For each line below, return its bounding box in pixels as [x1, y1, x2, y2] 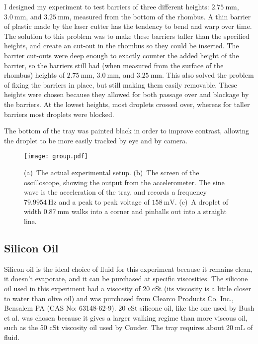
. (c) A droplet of [174, 196, 229, 207]
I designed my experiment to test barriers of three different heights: [4, 1, 209, 11]
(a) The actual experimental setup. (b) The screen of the [24, 167, 199, 177]
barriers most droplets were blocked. [4, 109, 114, 119]
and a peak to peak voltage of [59, 196, 150, 207]
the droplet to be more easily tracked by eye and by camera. [4, 135, 188, 145]
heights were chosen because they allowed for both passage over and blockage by [4, 89, 249, 100]
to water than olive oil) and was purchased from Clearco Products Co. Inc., [4, 293, 234, 303]
